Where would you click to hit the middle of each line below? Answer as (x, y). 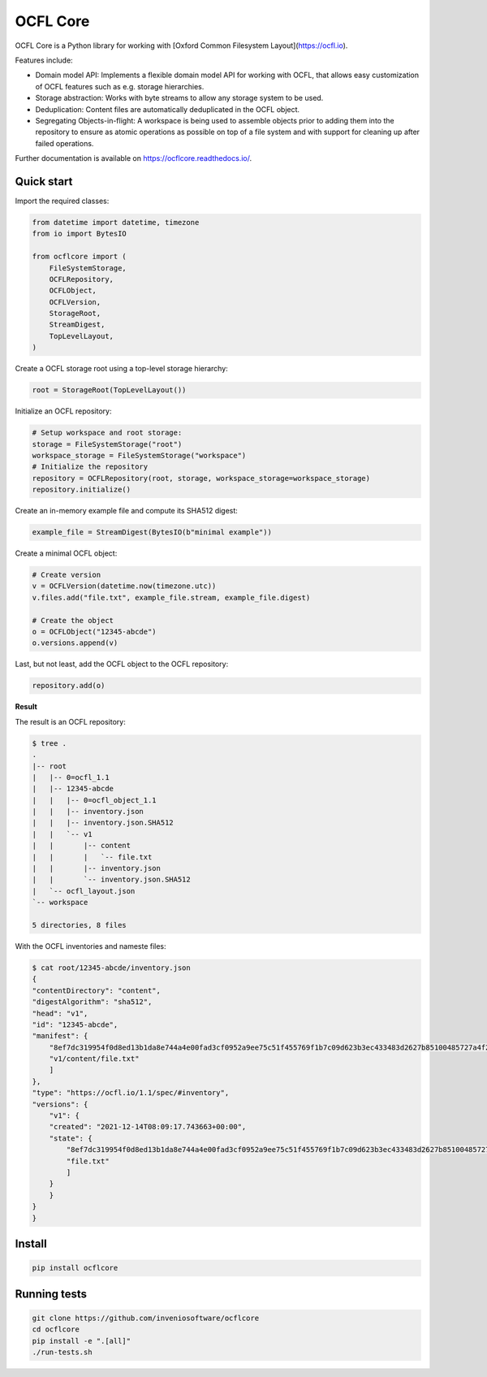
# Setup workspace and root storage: (107, 433)
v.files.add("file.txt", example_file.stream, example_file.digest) (171, 598)
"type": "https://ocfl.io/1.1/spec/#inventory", (131, 1093)
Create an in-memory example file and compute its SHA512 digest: (127, 511)
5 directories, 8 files (80, 925)
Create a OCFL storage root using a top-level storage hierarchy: (122, 369)
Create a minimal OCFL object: (66, 553)
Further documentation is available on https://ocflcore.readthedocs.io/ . (133, 158)
